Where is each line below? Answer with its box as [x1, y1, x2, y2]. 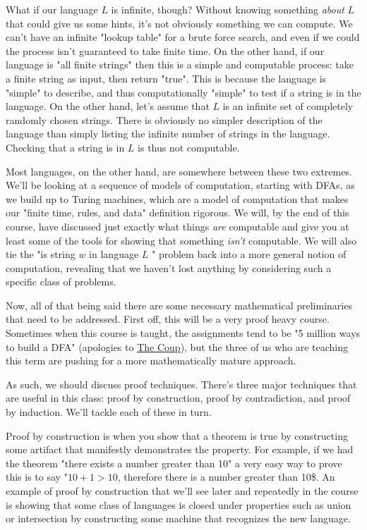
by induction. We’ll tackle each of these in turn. [6, 405, 212, 419]
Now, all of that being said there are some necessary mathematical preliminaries [6, 297, 352, 312]
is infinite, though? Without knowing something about [111, 2, 344, 16]
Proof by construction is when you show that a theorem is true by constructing [6, 428, 348, 443]
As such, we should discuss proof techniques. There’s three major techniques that [6, 376, 357, 391]
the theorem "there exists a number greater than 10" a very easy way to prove [6, 455, 342, 470]
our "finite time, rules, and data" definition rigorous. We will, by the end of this [6, 205, 349, 220]
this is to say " [6, 469, 68, 484]
